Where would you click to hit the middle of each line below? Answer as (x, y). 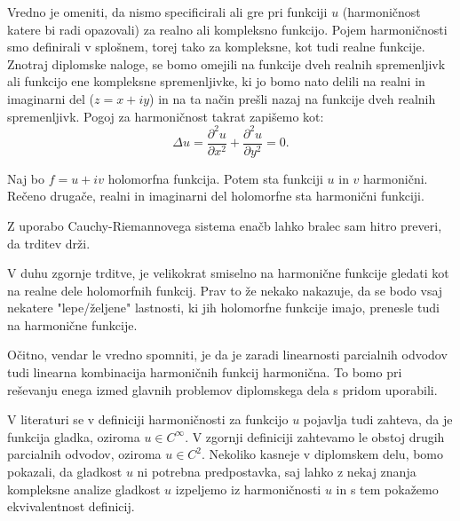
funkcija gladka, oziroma (74, 436)
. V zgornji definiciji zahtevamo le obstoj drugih (315, 436)
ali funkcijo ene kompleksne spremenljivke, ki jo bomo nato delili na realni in (216, 81)
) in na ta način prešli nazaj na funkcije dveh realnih (293, 98)
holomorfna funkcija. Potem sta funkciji (215, 178)
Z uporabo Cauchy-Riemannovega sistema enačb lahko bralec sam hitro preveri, (225, 225)
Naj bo (26, 178)
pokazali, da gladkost (65, 472)
